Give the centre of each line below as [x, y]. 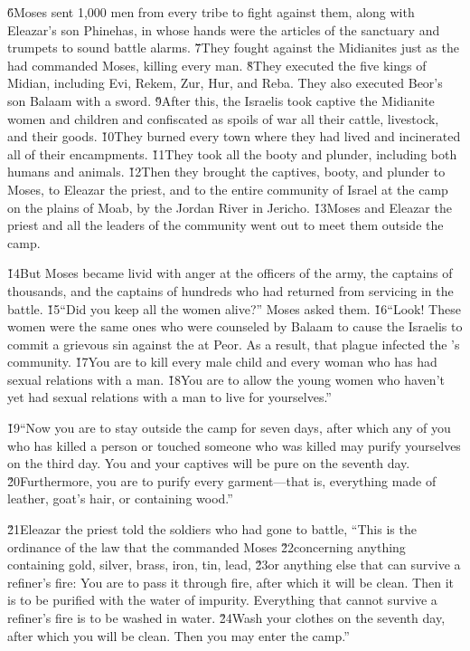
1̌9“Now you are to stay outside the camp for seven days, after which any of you [229, 428]
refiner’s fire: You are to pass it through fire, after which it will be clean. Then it [231, 582]
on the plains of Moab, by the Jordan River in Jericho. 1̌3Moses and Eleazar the [230, 207]
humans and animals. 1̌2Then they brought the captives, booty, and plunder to [226, 172]
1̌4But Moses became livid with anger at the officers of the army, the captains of [230, 273]
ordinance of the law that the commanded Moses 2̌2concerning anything [207, 546]
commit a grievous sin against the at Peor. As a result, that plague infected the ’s [234, 344]
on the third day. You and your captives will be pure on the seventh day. [209, 463]
